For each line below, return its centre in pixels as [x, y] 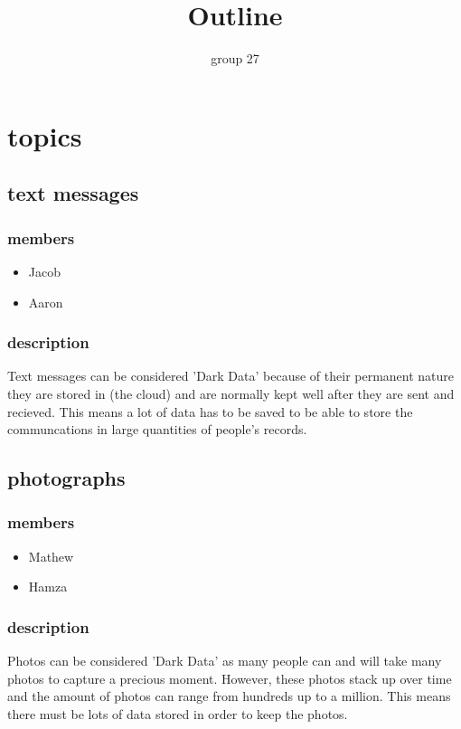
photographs [66, 478]
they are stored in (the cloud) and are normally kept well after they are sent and [231, 393]
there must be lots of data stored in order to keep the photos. [178, 713]
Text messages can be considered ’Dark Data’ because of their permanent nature [231, 376]
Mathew [51, 556]
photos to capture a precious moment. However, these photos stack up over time [230, 678]
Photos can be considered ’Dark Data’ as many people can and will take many [225, 661]
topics [45, 135]
